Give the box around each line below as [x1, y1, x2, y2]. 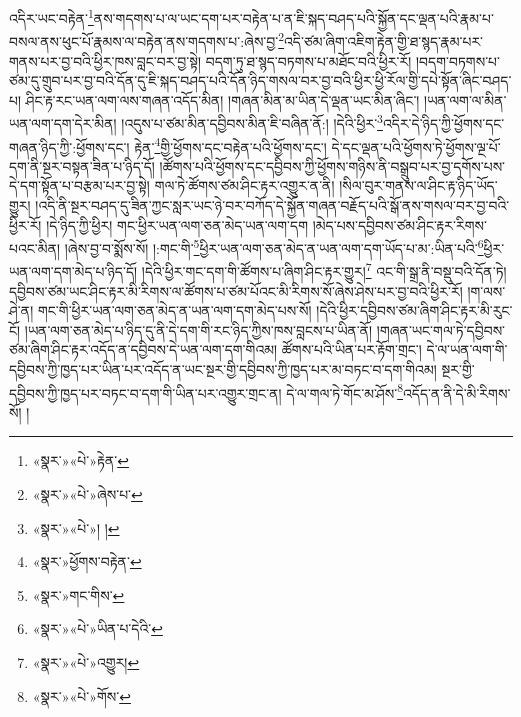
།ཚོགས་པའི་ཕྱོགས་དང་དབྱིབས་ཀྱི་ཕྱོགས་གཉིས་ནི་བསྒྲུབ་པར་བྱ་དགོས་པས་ [159, 155, 506, 176]
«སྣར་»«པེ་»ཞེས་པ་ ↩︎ [32, 484, 143, 505]
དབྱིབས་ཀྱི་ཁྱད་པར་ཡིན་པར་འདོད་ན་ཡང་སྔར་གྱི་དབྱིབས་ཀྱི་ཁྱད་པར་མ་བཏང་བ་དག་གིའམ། [9, 359, 437, 380]
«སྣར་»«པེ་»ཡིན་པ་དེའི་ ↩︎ [32, 618, 163, 639]
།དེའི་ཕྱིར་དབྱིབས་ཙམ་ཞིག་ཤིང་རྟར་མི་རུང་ [316, 300, 513, 321]
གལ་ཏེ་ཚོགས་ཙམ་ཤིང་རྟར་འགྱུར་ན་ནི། [154, 175, 335, 196]
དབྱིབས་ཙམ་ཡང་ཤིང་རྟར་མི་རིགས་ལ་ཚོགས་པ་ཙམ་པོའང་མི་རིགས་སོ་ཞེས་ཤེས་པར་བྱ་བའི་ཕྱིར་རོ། [9, 280, 463, 301]
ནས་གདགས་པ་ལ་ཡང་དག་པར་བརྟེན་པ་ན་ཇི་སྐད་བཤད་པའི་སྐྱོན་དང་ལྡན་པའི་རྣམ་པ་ [93, 7, 494, 28]
